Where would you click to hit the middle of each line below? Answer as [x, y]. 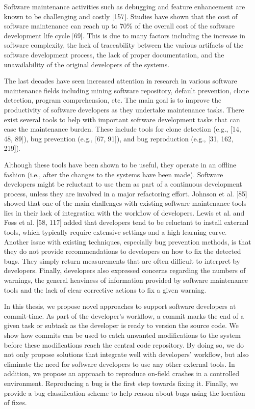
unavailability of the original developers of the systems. [87, 64]
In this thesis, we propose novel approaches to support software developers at [120, 306]
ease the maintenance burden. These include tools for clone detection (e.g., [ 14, [123, 129]
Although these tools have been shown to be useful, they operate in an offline [120, 164]
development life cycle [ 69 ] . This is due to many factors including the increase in [125, 35]
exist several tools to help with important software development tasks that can [122, 119]
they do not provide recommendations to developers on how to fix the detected [123, 251]
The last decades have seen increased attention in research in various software [121, 81]
